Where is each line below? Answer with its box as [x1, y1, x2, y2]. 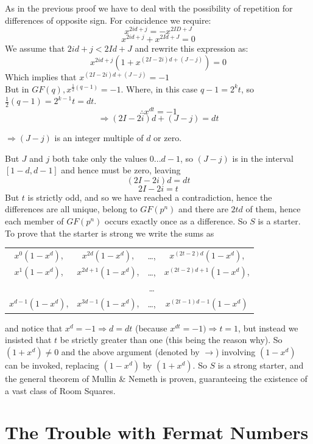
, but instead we [238, 321, 298, 334]
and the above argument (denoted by [61, 345, 200, 358]
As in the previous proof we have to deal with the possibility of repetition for [5, 2, 293, 14]
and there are [178, 203, 228, 215]
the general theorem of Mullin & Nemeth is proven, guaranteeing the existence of [5, 372, 308, 384]
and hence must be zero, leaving [61, 164, 181, 176]
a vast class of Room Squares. [5, 384, 116, 397]
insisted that [5, 333, 52, 346]
